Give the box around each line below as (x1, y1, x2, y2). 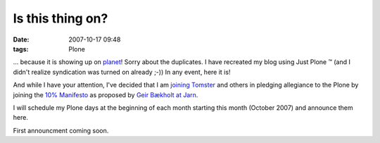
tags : (13, 44, 29, 53)
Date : (13, 35, 30, 44)
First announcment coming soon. (13, 126, 109, 135)
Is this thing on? (13, 11, 108, 26)
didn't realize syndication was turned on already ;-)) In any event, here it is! (13, 68, 231, 76)
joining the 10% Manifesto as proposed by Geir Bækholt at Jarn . (13, 90, 198, 99)
